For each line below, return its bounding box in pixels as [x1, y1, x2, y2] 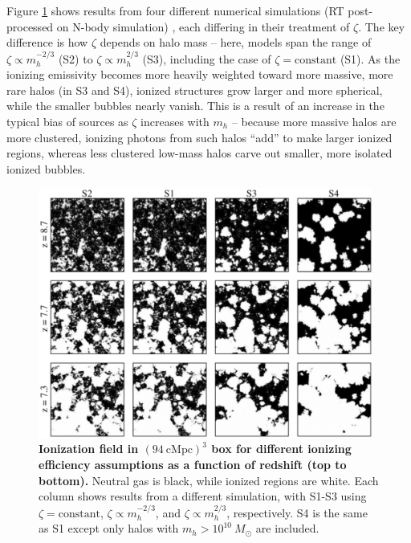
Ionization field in [39, 440, 139, 457]
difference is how [6, 34, 88, 51]
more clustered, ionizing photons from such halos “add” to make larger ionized [6, 129, 393, 145]
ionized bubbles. [6, 160, 86, 177]
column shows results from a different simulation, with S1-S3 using [39, 488, 367, 504]
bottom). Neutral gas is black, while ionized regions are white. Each [39, 472, 379, 488]
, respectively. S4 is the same [226, 504, 368, 521]
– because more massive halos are [231, 112, 397, 129]
